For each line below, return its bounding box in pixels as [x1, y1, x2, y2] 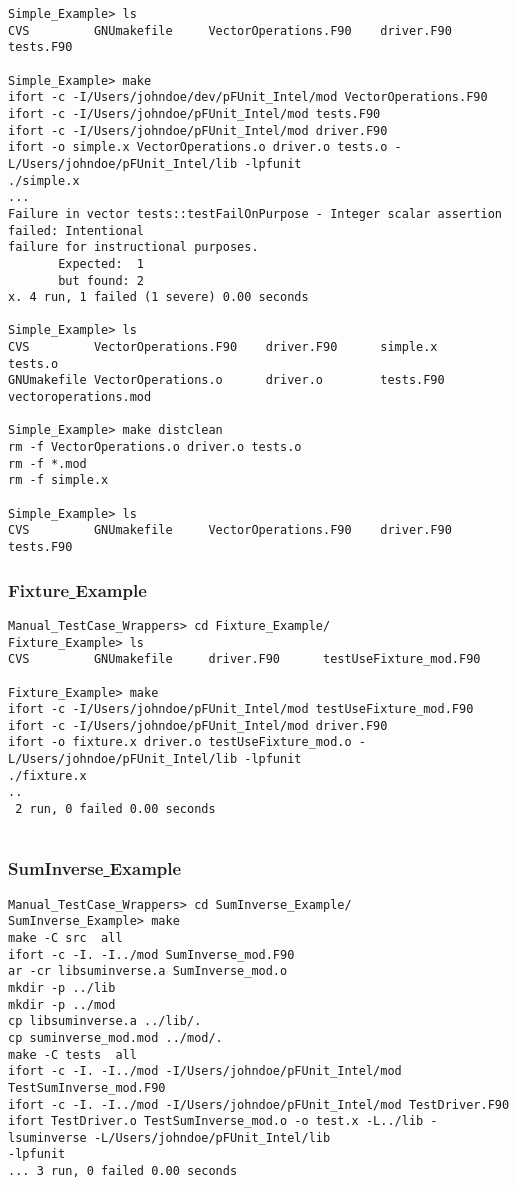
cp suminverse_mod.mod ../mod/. [8, 1030, 223, 1045]
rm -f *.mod [8, 456, 87, 471]
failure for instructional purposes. [8, 240, 259, 255]
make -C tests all [8, 1047, 137, 1062]
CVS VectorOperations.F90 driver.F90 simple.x [8, 340, 438, 355]
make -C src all [8, 930, 123, 945]
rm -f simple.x [8, 473, 109, 488]
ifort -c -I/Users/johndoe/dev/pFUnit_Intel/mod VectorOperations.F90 [8, 90, 488, 105]
